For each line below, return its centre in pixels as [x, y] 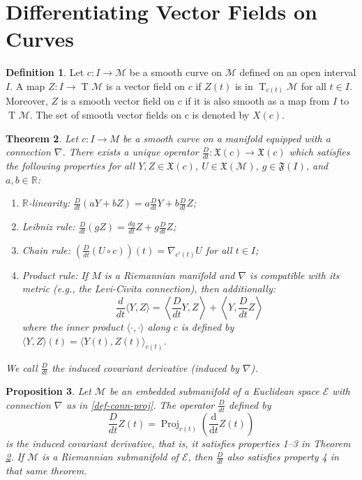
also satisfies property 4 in [283, 457]
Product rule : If [55, 275]
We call [22, 367]
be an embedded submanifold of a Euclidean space [214, 391]
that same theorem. [46, 471]
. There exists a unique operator [130, 152]
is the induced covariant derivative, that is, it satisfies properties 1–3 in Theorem [178, 443]
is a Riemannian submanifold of [110, 457]
